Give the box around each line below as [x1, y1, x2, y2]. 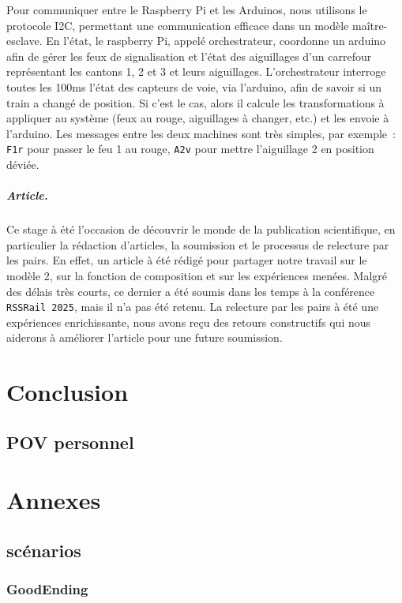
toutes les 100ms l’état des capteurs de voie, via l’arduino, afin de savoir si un [6, 78, 382, 95]
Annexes [6, 484, 101, 516]
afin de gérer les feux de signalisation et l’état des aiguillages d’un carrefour [6, 47, 372, 64]
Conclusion [6, 376, 129, 408]
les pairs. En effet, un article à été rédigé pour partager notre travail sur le [6, 252, 367, 268]
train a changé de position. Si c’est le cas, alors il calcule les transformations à [6, 94, 385, 110]
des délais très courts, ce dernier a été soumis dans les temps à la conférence [6, 283, 375, 299]
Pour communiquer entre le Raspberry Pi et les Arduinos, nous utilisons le [6, 2, 367, 17]
